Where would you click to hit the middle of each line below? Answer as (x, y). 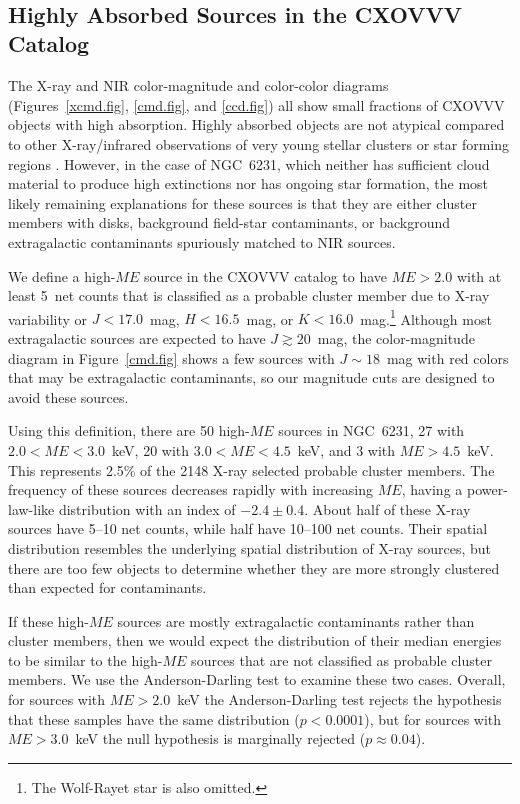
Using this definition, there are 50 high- (129, 430)
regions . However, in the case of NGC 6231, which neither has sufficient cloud (249, 163)
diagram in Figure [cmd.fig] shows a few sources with (171, 357)
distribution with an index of (147, 508)
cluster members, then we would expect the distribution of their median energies (255, 640)
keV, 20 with (151, 449)
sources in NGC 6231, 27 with (371, 430)
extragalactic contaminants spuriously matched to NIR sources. (202, 241)
